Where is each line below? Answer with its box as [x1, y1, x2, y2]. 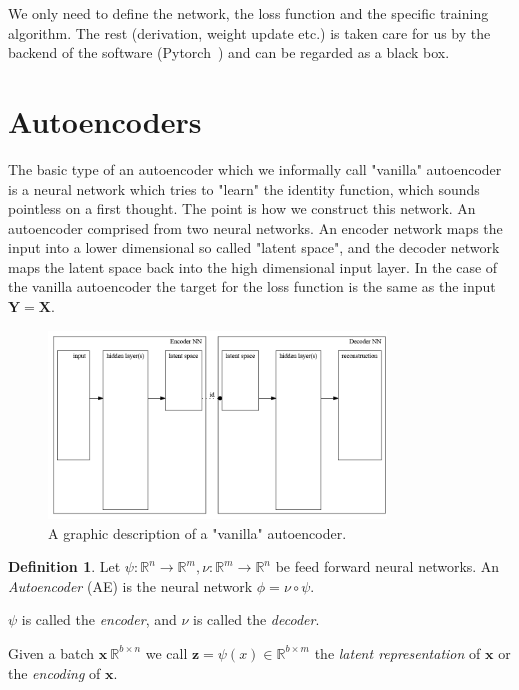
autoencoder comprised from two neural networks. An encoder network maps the [8, 217, 503, 238]
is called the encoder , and [21, 609, 177, 630]
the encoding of [8, 662, 101, 683]
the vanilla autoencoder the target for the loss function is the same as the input [8, 276, 496, 297]
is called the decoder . [193, 609, 320, 630]
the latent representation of [314, 642, 481, 663]
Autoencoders [8, 100, 202, 141]
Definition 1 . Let [8, 556, 121, 577]
